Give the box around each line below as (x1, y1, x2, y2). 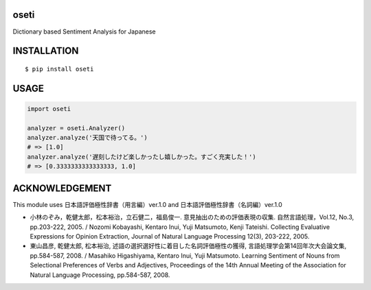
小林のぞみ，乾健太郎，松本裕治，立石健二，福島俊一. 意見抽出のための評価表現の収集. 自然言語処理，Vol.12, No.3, (30, 213, 355, 221)
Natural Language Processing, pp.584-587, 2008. (30, 271, 170, 279)
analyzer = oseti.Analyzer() (27, 124, 126, 132)
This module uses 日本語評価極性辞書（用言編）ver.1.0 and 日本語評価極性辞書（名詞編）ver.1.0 (12, 200, 283, 208)
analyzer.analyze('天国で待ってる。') (27, 134, 148, 142)
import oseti (27, 105, 71, 112)
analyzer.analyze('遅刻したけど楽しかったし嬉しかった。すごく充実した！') (27, 153, 257, 160)
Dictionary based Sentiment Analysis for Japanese (12, 27, 156, 36)
